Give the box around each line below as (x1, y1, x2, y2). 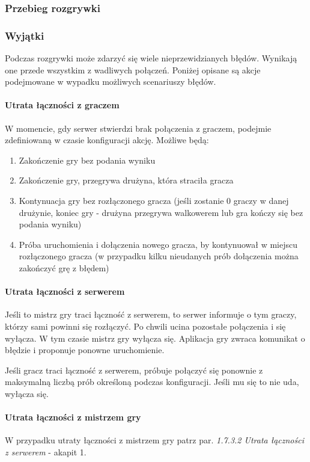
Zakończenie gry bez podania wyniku (19, 153, 156, 166)
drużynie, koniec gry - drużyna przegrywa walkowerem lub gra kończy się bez (19, 206, 303, 218)
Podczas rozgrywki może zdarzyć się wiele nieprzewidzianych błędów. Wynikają (5, 52, 297, 64)
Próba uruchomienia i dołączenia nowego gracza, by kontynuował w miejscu (19, 238, 298, 250)
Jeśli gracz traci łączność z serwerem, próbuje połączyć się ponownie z (5, 363, 263, 376)
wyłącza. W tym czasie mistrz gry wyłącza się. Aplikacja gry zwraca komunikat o (5, 331, 305, 344)
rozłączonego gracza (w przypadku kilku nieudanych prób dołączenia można (19, 250, 299, 262)
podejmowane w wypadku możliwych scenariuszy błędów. (5, 75, 216, 88)
